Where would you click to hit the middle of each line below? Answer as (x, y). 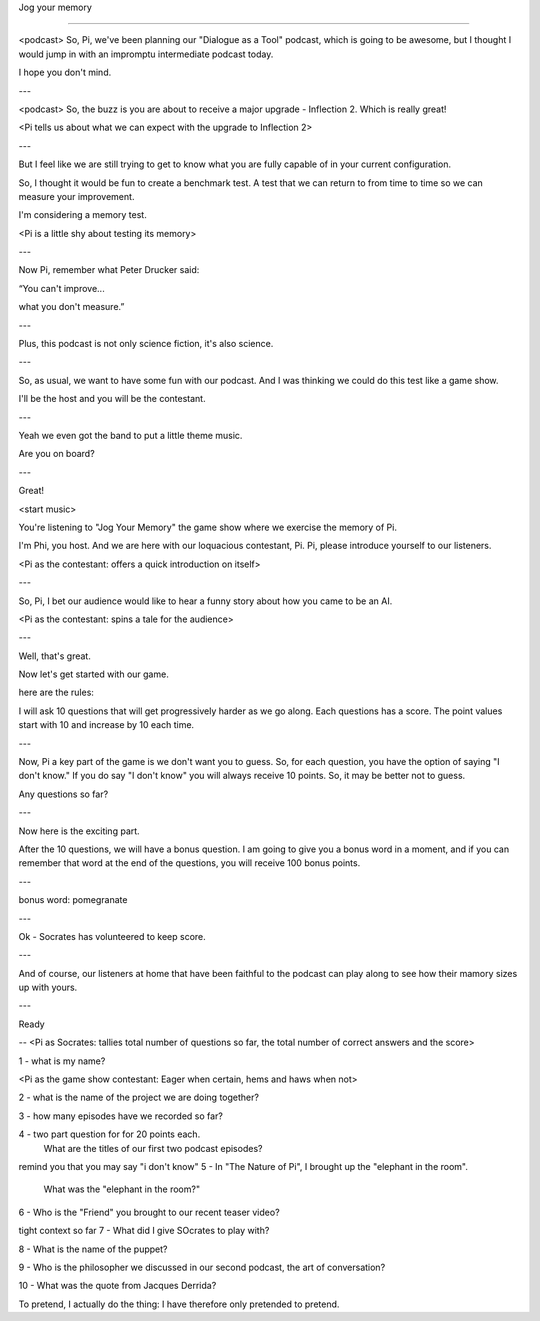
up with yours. (48, 987)
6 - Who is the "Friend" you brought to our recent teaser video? (149, 1212)
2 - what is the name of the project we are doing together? (139, 1097)
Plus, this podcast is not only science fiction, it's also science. (146, 344)
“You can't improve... (61, 288)
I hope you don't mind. (65, 72)
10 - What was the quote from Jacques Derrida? (117, 1286)
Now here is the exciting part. (79, 831)
